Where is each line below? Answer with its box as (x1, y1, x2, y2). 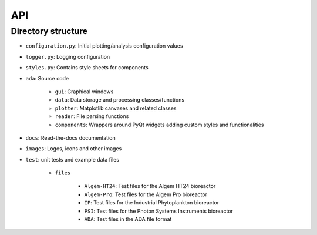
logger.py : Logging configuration (25, 53, 110, 60)
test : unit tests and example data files (25, 156, 120, 163)
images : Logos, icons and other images (25, 145, 122, 152)
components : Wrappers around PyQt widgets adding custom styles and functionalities (55, 121, 264, 128)
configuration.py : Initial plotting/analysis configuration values (25, 42, 183, 49)
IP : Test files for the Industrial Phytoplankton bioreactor (84, 199, 220, 206)
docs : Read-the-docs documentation (25, 134, 116, 141)
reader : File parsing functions (55, 113, 129, 120)
